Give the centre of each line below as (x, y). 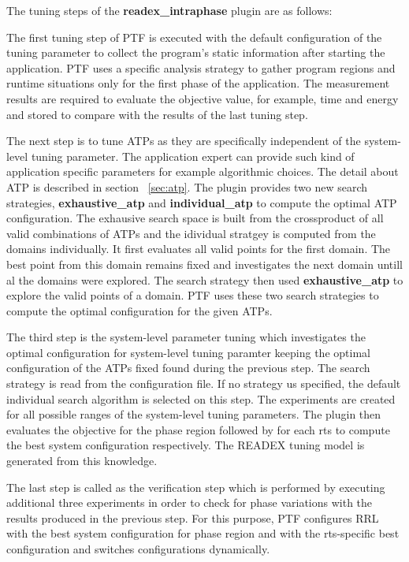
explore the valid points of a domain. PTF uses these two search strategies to (193, 295)
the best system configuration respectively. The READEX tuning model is (186, 445)
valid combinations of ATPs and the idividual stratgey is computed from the (191, 233)
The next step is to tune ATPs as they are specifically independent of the (184, 141)
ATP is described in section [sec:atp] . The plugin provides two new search (187, 186)
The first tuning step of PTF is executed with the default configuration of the (194, 37)
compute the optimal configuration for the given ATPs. (139, 310)
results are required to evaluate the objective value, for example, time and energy (203, 98)
